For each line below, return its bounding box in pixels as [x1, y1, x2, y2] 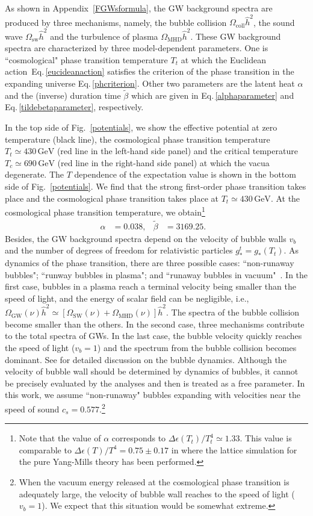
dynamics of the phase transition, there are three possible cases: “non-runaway [5, 256, 294, 269]
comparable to [19, 443, 72, 456]
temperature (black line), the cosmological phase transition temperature [5, 132, 270, 145]
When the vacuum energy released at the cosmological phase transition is [19, 475, 290, 488]
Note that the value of [19, 432, 101, 444]
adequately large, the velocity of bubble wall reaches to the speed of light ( [19, 487, 295, 500]
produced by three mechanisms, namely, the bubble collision [5, 16, 227, 28]
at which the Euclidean [181, 53, 267, 66]
